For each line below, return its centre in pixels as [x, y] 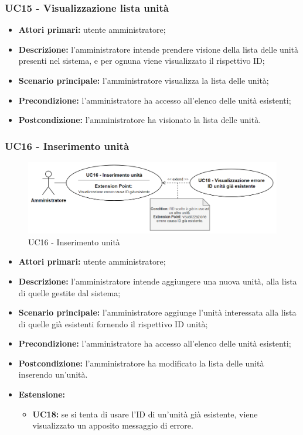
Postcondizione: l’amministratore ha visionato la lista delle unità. [140, 120]
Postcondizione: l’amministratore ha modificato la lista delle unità [141, 363]
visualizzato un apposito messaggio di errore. [113, 425]
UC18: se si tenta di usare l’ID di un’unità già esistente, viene [145, 414]
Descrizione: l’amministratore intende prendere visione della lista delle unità [159, 49]
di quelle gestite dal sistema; [69, 292]
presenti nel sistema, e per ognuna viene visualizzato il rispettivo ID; [142, 61]
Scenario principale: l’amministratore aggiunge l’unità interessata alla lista [157, 312]
